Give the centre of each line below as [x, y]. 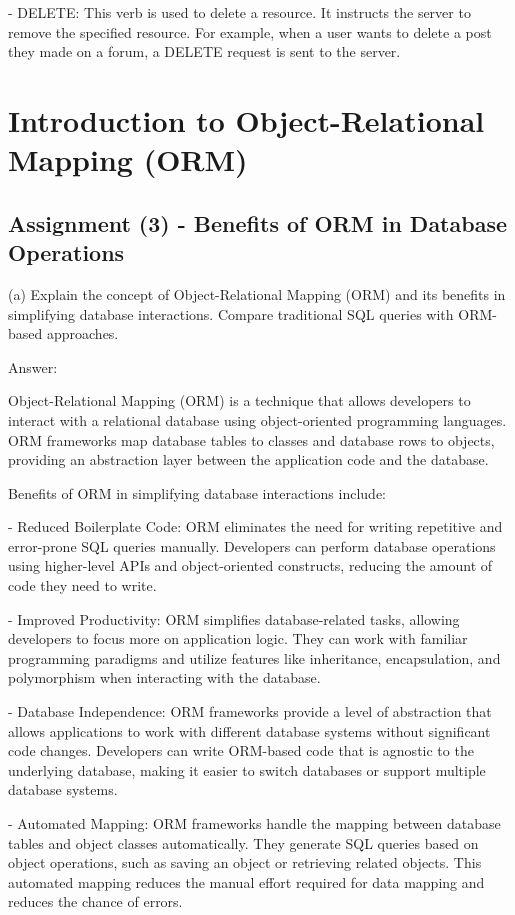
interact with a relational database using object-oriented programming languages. [257, 419]
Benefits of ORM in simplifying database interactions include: [197, 492]
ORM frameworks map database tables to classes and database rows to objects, [251, 439]
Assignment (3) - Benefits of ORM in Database [257, 222]
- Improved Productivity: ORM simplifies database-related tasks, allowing [234, 618]
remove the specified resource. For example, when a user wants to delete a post [250, 31]
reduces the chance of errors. [95, 901]
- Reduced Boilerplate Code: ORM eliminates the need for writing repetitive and [255, 526]
